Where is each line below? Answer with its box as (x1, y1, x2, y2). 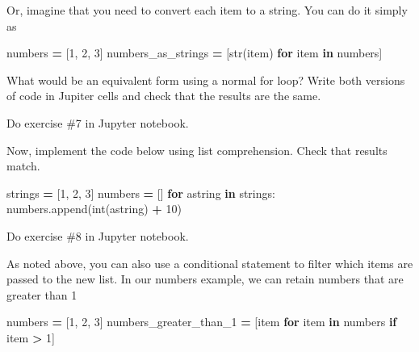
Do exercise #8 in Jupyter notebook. (6, 227, 189, 244)
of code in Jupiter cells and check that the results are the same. (6, 87, 321, 104)
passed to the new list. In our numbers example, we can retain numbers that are (6, 270, 404, 287)
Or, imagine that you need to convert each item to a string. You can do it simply (6, 2, 408, 18)
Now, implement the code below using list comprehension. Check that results (6, 141, 388, 158)
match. (6, 157, 40, 174)
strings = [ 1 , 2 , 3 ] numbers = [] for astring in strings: (6, 184, 275, 201)
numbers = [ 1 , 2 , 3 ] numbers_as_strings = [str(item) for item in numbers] (6, 44, 383, 61)
